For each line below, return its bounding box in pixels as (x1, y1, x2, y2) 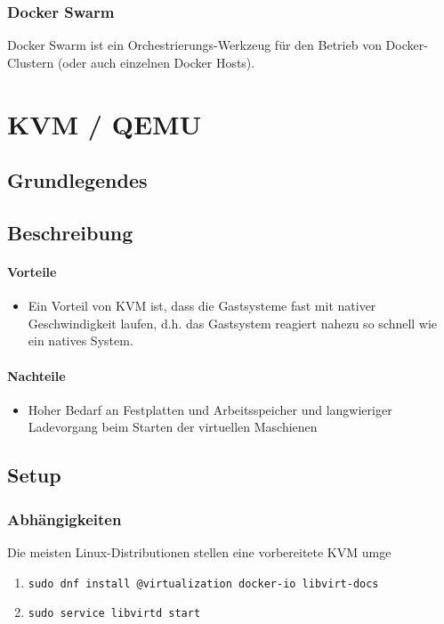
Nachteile (7, 366, 66, 385)
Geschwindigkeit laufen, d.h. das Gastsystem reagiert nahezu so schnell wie (28, 313, 438, 332)
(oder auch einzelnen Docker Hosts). (57, 53, 255, 71)
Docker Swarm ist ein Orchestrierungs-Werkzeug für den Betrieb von (7, 36, 382, 54)
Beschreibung (7, 218, 133, 246)
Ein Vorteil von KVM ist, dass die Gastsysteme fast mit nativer (28, 296, 376, 315)
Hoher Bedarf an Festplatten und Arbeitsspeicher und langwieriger (28, 400, 392, 418)
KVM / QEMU (7, 105, 202, 142)
